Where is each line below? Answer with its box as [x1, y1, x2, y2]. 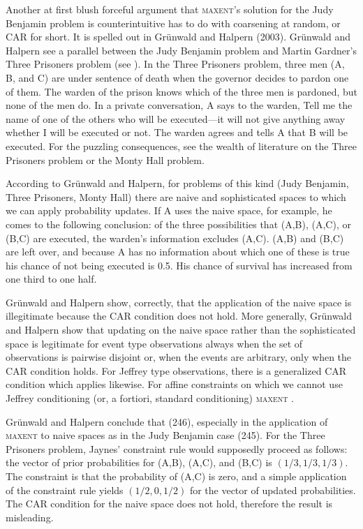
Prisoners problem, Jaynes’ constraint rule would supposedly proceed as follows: [6, 441, 348, 456]
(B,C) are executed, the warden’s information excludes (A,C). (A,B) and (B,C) [6, 230, 344, 245]
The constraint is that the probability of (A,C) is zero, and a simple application [6, 469, 347, 483]
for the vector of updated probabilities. [189, 482, 356, 497]
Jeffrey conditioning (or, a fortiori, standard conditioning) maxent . [6, 391, 294, 405]
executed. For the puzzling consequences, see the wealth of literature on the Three [6, 138, 357, 153]
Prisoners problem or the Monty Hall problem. [6, 152, 205, 167]
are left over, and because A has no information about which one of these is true [6, 244, 350, 259]
